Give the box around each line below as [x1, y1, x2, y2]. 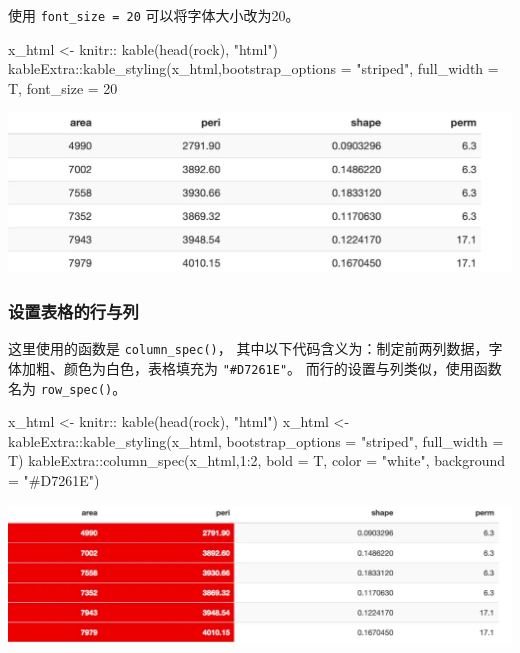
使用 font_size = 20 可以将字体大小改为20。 [8, 5, 300, 25]
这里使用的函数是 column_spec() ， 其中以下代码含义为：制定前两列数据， [8, 338, 489, 359]
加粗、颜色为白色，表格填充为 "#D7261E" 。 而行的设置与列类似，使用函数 [21, 357, 502, 378]
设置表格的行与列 [8, 298, 139, 323]
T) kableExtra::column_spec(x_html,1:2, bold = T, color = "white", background [8, 450, 506, 471]
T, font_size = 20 [8, 77, 118, 98]
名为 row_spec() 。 [8, 377, 127, 398]
